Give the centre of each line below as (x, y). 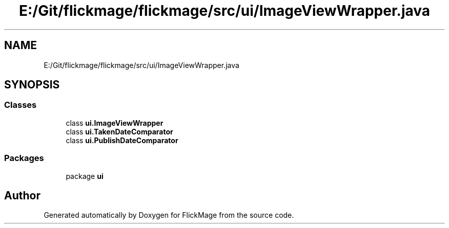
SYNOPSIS (32, 85)
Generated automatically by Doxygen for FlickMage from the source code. (169, 215)
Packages (24, 158)
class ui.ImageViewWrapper (115, 123)
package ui (85, 176)
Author (22, 195)
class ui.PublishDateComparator (122, 140)
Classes (21, 105)
